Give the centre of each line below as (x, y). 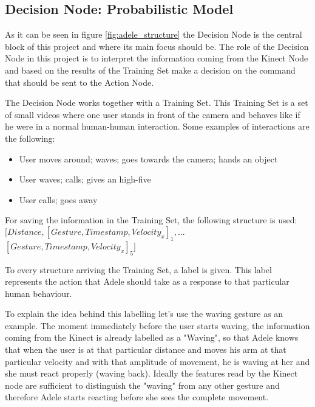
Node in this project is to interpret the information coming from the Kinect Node (157, 58)
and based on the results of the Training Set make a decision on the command (150, 70)
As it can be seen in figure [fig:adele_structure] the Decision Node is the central (154, 34)
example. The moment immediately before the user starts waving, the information (157, 325)
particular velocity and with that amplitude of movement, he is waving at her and (157, 361)
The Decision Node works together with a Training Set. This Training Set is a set (157, 103)
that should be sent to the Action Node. (80, 82)
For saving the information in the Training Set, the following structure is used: (151, 220)
